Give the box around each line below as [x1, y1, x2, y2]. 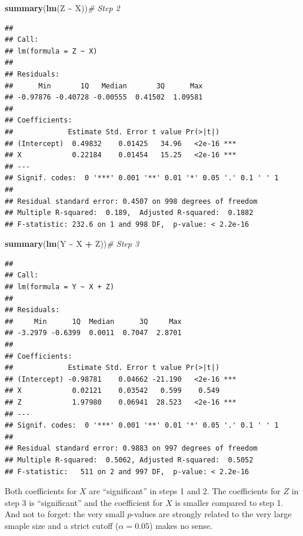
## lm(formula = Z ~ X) [5, 47, 98, 55]
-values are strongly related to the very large [131, 508, 292, 520]
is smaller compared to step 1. [175, 496, 284, 508]
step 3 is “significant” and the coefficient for [5, 496, 163, 508]
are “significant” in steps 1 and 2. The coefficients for [89, 485, 281, 497]
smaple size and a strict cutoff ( [5, 519, 119, 531]
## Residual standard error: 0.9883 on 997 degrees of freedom [5, 444, 258, 453]
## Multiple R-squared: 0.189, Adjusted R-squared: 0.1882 [5, 209, 254, 217]
